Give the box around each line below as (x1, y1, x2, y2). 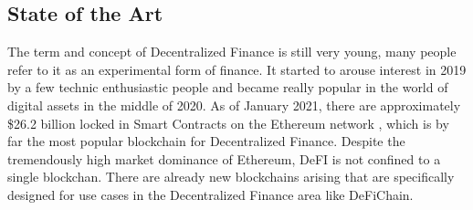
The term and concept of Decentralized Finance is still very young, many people (7, 42, 457, 61)
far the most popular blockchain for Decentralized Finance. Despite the (7, 131, 405, 151)
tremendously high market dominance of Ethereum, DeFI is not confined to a (7, 149, 441, 168)
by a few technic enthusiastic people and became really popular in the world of (7, 78, 448, 97)
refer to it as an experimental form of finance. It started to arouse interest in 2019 (7, 59, 467, 79)
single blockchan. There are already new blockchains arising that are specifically (7, 167, 455, 186)
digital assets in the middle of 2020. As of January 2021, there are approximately (7, 95, 461, 114)
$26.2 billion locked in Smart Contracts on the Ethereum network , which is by (7, 113, 449, 132)
